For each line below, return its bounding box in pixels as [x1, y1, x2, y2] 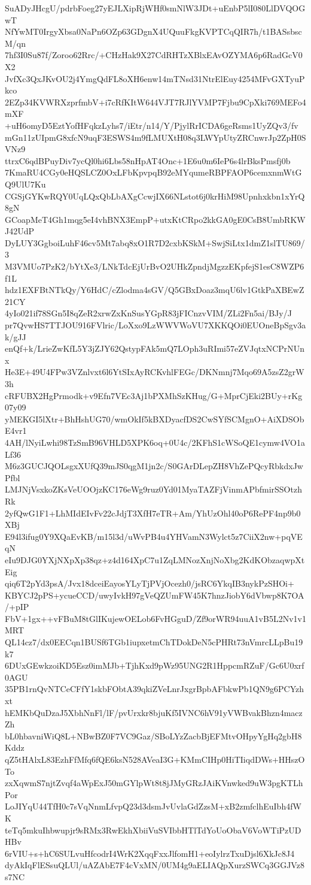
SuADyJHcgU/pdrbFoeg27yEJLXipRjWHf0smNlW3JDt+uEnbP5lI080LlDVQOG [5, 2, 306, 14]
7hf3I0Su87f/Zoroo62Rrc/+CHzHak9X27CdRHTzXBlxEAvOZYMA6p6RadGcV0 [5, 49, 303, 61]
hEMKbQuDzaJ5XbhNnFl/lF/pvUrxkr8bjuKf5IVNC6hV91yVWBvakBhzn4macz [5, 706, 303, 718]
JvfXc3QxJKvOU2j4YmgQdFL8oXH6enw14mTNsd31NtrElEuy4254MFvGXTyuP [5, 72, 305, 84]
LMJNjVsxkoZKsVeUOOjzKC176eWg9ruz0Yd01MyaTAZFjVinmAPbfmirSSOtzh [5, 483, 302, 496]
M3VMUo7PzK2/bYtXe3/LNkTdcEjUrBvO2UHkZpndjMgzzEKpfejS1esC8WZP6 [5, 260, 304, 273]
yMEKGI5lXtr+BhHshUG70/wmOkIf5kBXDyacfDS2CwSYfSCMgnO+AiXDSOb [5, 412, 304, 425]
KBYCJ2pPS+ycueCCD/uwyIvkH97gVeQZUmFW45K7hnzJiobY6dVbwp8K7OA [5, 588, 304, 601]
